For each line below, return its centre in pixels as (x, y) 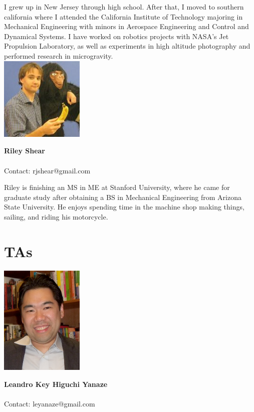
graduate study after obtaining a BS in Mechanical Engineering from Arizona (123, 197)
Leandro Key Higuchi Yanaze (56, 384)
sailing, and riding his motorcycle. (56, 216)
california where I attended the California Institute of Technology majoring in (123, 16)
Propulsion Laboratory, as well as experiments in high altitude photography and (127, 46)
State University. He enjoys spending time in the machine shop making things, (124, 207)
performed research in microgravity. (59, 55)
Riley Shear (25, 151)
